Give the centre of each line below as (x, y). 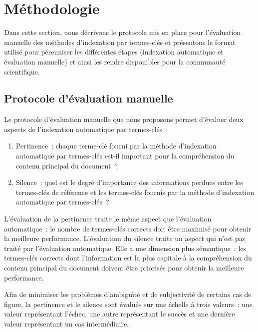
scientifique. (22, 71)
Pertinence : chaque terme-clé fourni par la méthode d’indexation (116, 146)
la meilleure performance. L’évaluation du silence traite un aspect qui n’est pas (125, 238)
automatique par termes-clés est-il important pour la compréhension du (125, 156)
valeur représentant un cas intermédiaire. (67, 323)
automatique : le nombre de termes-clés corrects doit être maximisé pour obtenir (128, 228)
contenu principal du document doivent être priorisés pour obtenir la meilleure (124, 268)
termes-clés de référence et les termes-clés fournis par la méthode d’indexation (135, 192)
